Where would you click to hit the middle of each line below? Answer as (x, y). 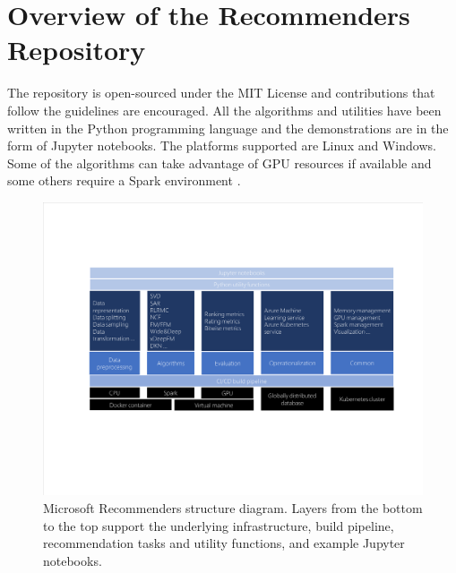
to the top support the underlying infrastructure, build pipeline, (219, 525)
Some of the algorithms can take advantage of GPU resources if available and (219, 162)
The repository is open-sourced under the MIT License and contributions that (221, 93)
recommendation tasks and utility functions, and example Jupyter (224, 543)
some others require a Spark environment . (124, 180)
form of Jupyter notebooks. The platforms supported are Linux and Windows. (222, 145)
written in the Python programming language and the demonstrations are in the (228, 128)
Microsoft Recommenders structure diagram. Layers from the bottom (233, 507)
